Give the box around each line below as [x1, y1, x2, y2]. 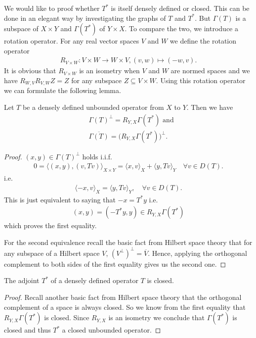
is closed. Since [44, 312, 89, 323]
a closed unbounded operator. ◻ [62, 325, 161, 335]
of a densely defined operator [50, 275, 138, 286]
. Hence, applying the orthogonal [148, 247, 247, 258]
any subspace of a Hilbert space [4, 247, 100, 258]
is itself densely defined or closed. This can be [111, 3, 250, 13]
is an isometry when [79, 65, 140, 76]
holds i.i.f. [82, 151, 112, 161]
